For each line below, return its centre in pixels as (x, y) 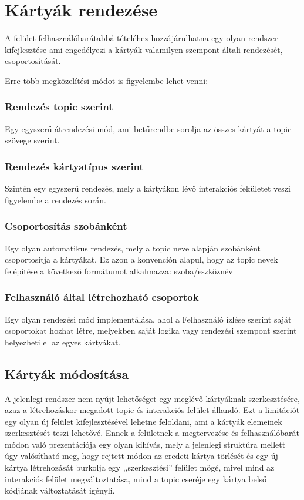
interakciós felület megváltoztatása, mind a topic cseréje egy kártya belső (136, 479)
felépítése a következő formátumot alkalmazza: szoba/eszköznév (119, 271)
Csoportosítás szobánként (66, 226)
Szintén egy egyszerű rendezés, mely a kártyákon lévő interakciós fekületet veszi (148, 188)
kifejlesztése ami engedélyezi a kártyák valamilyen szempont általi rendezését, (144, 49)
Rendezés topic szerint (59, 107)
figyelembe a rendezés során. (55, 199)
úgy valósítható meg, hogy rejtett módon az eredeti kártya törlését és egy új (141, 456)
